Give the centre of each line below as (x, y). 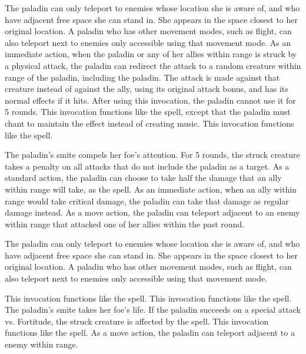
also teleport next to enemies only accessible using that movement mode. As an (148, 42)
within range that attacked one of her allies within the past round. (125, 224)
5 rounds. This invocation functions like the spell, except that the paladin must (148, 112)
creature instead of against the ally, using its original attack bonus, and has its (147, 89)
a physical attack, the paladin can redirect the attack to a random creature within (153, 65)
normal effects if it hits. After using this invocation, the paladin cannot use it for (150, 100)
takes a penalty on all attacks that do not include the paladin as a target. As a (147, 166)
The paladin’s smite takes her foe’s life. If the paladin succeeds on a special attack (153, 310)
